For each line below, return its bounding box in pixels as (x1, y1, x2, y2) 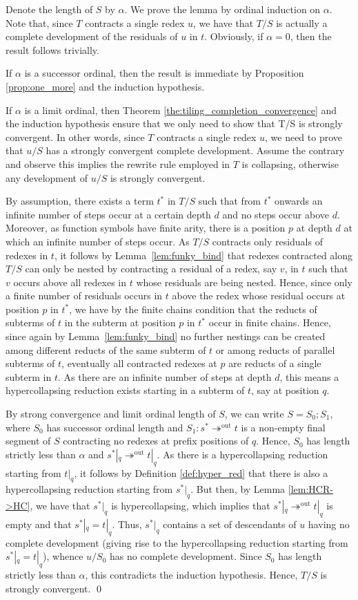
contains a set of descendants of (163, 517, 297, 531)
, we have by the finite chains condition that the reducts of (69, 301, 317, 316)
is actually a (276, 15, 328, 30)
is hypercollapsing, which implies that (111, 498, 270, 513)
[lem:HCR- (288, 482, 333, 496)
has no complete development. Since (110, 549, 262, 563)
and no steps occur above (222, 207, 329, 221)
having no (308, 517, 350, 531)
